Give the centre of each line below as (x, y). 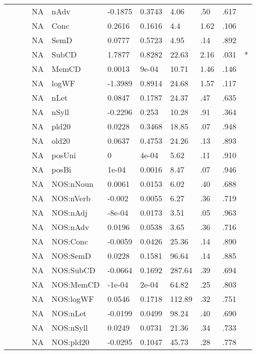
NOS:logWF (73, 299)
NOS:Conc (70, 241)
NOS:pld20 (71, 342)
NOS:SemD (71, 256)
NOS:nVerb (71, 198)
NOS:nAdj (70, 212)
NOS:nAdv (70, 227)
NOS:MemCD (76, 284)
